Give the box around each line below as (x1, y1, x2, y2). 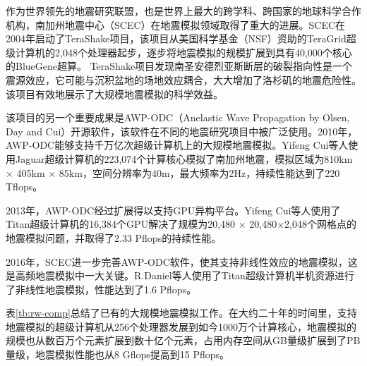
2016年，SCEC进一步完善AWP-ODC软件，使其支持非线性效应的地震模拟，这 (6, 254, 358, 269)
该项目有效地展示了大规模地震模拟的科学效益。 (6, 86, 223, 101)
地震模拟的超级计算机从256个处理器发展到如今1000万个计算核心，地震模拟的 (6, 319, 356, 334)
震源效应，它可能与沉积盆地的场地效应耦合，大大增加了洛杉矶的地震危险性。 (6, 72, 361, 87)
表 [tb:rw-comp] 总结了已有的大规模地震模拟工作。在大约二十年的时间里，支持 (6, 305, 357, 320)
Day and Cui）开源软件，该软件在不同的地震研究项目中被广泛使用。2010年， (6, 123, 358, 138)
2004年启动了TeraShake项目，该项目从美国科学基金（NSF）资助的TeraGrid (6, 31, 347, 46)
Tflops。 (6, 179, 43, 194)
